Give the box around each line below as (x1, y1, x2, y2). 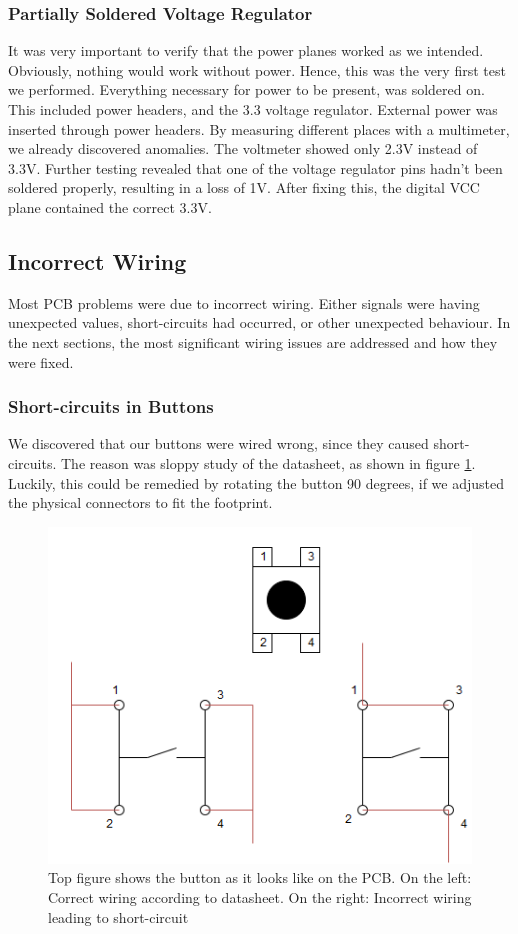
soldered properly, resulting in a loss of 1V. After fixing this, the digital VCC (8, 177, 480, 198)
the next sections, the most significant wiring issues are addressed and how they (8, 331, 498, 352)
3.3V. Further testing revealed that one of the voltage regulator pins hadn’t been (8, 157, 503, 178)
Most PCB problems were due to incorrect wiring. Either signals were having (8, 292, 480, 313)
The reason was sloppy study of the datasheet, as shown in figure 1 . (61, 452, 476, 473)
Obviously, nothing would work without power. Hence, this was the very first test (8, 59, 506, 80)
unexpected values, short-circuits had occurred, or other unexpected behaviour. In (8, 312, 511, 333)
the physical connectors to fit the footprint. (8, 492, 273, 513)
